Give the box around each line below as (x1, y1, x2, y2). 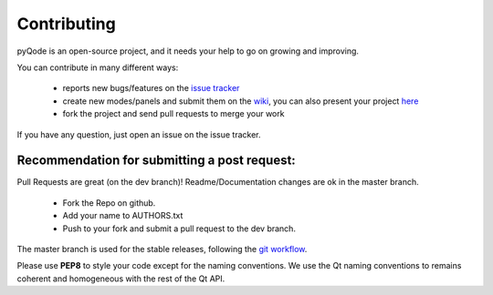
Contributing (16, 14, 116, 34)
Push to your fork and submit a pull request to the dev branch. (62, 223, 297, 234)
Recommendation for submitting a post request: (16, 153, 296, 168)
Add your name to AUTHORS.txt (62, 210, 184, 221)
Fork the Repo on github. (62, 197, 156, 209)
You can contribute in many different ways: (16, 62, 179, 73)
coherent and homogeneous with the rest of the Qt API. (16, 273, 226, 284)
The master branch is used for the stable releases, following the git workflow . (16, 243, 308, 254)
